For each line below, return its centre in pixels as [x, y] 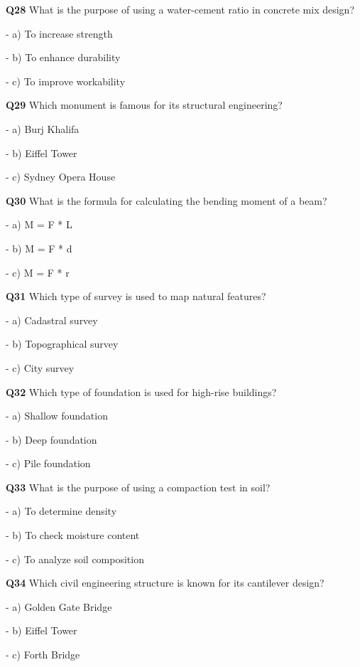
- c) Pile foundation [48, 463]
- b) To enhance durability [63, 57]
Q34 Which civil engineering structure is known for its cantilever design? [165, 583]
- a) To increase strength [59, 33]
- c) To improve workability [66, 81]
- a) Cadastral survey [52, 320]
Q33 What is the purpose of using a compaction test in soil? [138, 487]
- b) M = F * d [39, 248]
